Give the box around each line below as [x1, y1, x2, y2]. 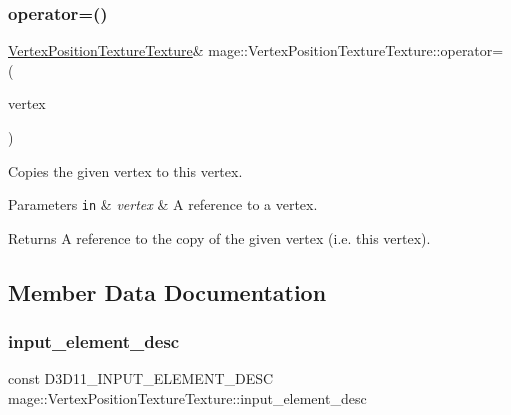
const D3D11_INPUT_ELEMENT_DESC [8, 368, 274, 389]
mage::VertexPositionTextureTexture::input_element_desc [8, 388, 367, 409]
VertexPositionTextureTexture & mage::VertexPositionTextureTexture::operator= [8, 40, 504, 61]
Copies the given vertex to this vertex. [8, 160, 243, 181]
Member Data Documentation [8, 276, 327, 307]
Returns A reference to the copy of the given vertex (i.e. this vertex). [8, 227, 431, 248]
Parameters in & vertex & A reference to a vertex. [8, 194, 318, 215]
